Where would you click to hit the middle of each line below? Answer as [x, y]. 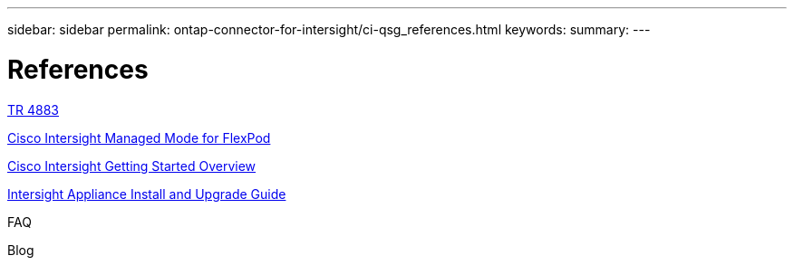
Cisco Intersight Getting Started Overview [132, 166]
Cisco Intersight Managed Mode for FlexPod [139, 137]
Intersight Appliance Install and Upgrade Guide [147, 194]
